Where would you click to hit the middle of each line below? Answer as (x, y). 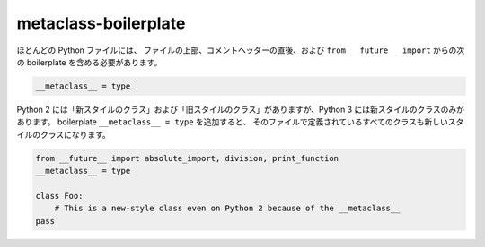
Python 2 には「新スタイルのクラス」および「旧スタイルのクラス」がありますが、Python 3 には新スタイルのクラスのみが (240, 109)
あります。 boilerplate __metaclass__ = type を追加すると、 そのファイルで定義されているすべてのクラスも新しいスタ (240, 122)
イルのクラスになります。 (64, 134)
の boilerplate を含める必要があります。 (89, 62)
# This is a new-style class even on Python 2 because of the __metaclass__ (227, 209)
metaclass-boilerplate (101, 23)
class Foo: (59, 196)
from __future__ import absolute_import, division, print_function (187, 158)
